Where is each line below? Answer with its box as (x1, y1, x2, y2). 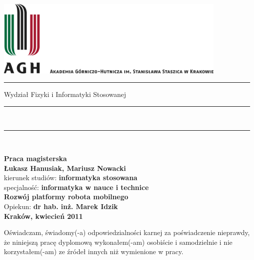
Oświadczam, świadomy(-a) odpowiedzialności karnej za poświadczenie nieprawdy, (4, 227, 250, 237)
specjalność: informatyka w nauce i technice (4, 182, 149, 192)
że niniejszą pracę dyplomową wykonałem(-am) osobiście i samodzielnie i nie (4, 236, 233, 247)
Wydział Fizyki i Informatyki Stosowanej (4, 89, 127, 99)
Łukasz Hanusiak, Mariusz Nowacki (4, 163, 126, 173)
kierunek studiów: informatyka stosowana (4, 172, 138, 183)
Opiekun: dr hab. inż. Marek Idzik (4, 201, 118, 212)
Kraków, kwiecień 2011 (4, 211, 83, 221)
